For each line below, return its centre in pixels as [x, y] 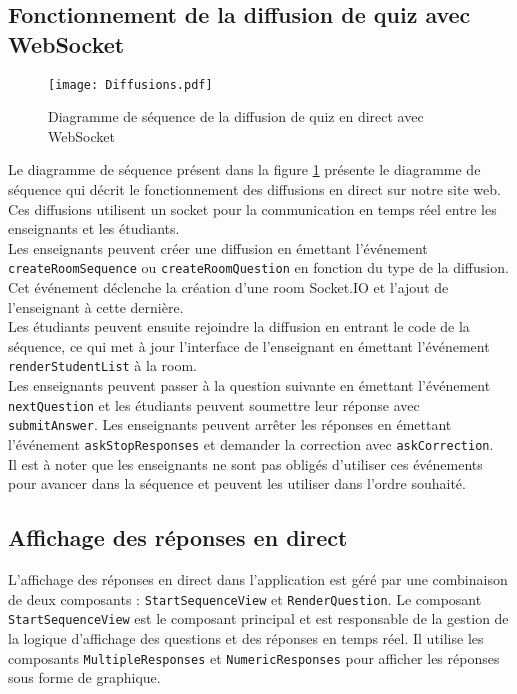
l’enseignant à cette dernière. [96, 306]
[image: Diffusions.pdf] [130, 84]
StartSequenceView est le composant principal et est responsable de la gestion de [258, 618]
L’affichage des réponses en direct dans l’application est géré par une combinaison [258, 579]
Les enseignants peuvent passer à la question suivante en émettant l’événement [249, 385]
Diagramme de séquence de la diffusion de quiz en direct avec [236, 116]
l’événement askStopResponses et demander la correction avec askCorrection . [251, 444]
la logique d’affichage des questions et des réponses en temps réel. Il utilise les [246, 637]
